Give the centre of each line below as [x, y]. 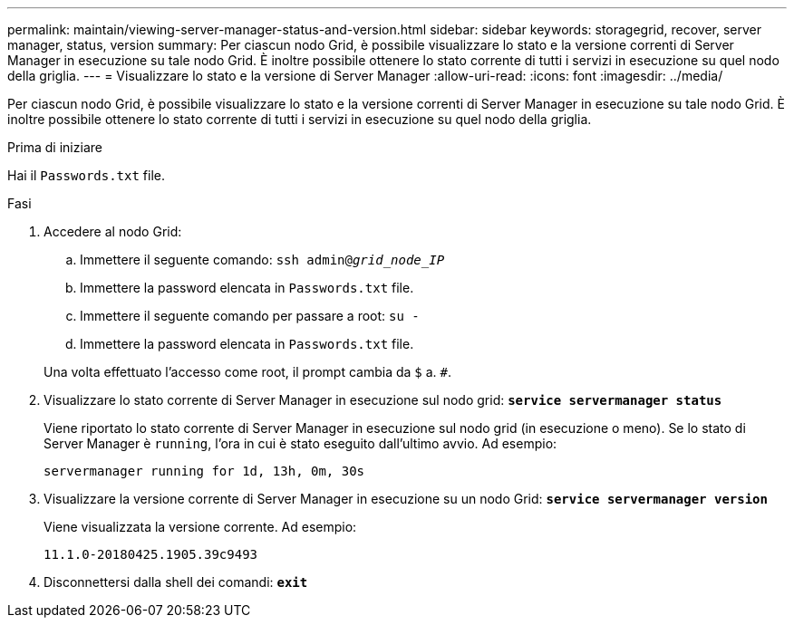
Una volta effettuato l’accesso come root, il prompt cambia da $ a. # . [248, 372]
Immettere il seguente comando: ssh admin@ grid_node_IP [262, 260]
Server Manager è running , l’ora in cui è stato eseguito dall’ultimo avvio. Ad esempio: [300, 443]
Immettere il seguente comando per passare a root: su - [250, 316]
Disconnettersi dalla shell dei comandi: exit [176, 582]
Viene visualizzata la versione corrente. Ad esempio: [200, 527]
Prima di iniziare [55, 147]
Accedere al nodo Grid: [113, 231]
